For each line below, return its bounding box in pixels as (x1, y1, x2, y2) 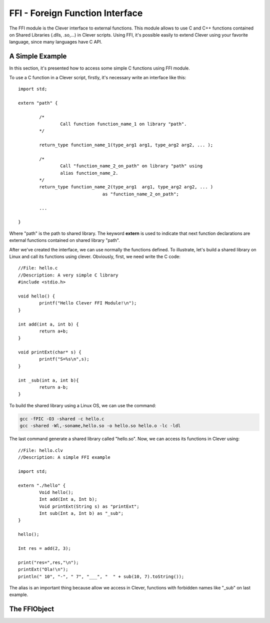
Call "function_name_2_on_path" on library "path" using (60, 163, 203, 169)
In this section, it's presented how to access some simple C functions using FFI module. (9, 65, 190, 71)
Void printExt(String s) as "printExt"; (39, 503, 139, 509)
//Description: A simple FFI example (18, 454, 111, 460)
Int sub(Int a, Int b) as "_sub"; (39, 511, 124, 516)
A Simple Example (9, 52, 67, 61)
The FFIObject (9, 605, 54, 613)
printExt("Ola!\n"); (18, 566, 68, 572)
